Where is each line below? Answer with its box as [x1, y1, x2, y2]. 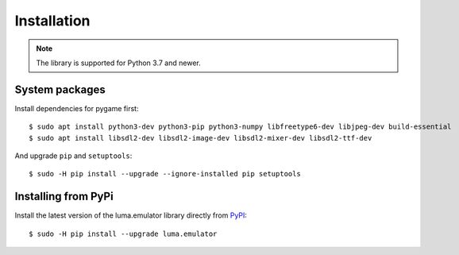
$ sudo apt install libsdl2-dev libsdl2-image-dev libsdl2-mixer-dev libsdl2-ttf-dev [29, 133, 372, 142]
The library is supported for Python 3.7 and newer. [36, 58, 202, 68]
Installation [14, 12, 91, 29]
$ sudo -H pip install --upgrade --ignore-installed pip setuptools [29, 169, 301, 179]
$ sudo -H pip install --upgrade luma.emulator [29, 229, 218, 238]
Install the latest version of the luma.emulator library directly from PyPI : [14, 211, 248, 220]
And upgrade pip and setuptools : [14, 151, 133, 160]
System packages [14, 83, 106, 96]
